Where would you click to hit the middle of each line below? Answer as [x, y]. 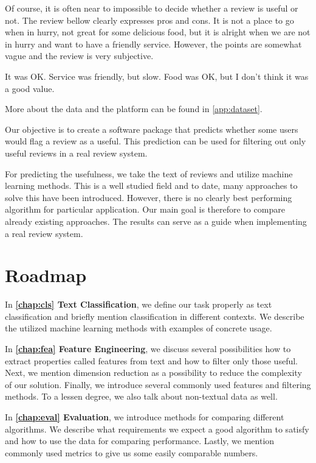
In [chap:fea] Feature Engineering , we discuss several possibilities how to [148, 348]
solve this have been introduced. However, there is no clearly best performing [149, 197]
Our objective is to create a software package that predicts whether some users [152, 129]
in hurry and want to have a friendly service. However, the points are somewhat [153, 44]
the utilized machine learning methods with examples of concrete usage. [139, 328]
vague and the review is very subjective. [79, 56]
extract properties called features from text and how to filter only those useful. [151, 360]
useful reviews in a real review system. [76, 153]
